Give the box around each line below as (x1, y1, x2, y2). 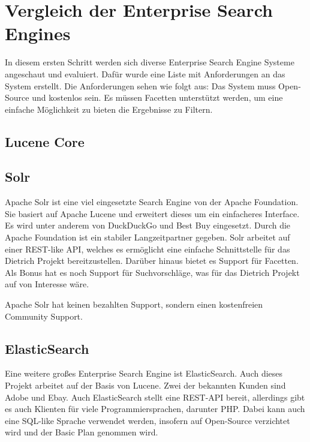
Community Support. (5, 309, 83, 322)
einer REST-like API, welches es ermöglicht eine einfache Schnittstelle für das (5, 242, 290, 255)
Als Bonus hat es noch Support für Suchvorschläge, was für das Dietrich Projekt (5, 266, 300, 278)
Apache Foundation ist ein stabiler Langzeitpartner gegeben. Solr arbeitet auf (5, 231, 290, 243)
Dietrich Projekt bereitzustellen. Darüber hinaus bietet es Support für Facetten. (5, 254, 299, 267)
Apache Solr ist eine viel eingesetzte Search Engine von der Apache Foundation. (5, 196, 299, 208)
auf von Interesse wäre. (5, 278, 89, 290)
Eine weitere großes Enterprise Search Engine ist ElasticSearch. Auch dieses (5, 367, 283, 380)
